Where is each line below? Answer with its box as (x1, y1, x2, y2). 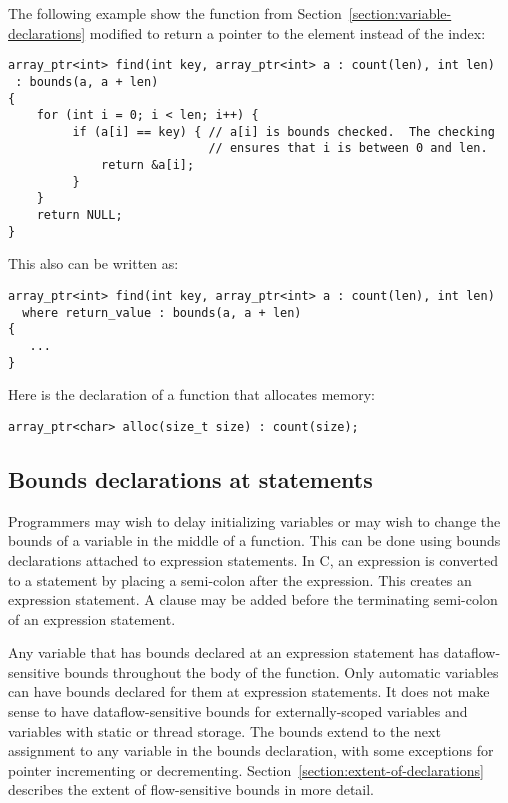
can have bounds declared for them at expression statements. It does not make (8, 681, 490, 702)
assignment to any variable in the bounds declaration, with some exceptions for (8, 740, 494, 761)
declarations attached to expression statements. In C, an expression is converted (8, 549, 498, 570)
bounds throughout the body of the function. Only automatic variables (64, 661, 499, 682)
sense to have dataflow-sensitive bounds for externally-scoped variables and (8, 701, 468, 722)
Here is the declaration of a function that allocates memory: (8, 384, 375, 405)
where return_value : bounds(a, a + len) (22, 305, 302, 320)
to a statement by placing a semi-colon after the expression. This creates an (8, 569, 472, 590)
